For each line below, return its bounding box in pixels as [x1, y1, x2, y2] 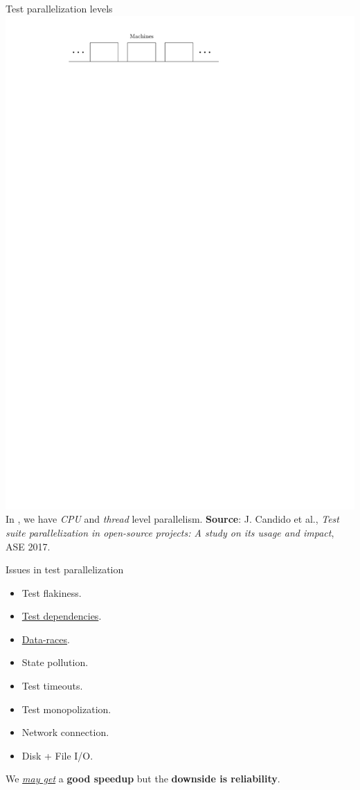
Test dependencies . [21, 609, 102, 623]
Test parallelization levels [6, 1, 113, 15]
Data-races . [21, 631, 70, 646]
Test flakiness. [21, 585, 82, 600]
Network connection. [21, 725, 109, 739]
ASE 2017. [6, 539, 51, 553]
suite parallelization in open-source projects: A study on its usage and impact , [6, 525, 334, 539]
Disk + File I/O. [21, 748, 93, 762]
